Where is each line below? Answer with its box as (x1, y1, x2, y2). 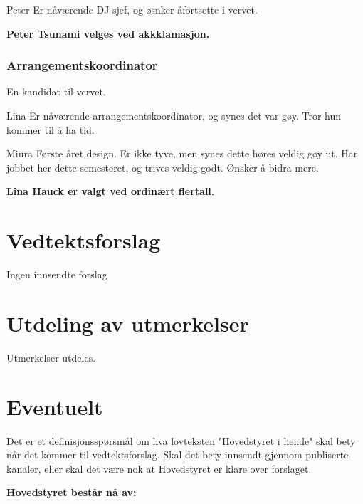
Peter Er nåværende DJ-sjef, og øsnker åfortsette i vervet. (6, 2, 258, 16)
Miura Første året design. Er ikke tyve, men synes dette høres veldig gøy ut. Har (6, 146, 358, 161)
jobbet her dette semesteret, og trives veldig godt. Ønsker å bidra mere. (6, 159, 319, 174)
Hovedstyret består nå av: (6, 485, 137, 500)
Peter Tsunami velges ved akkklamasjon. (6, 26, 210, 41)
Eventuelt (6, 392, 103, 421)
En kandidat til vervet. (6, 84, 106, 99)
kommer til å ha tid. (6, 122, 95, 137)
